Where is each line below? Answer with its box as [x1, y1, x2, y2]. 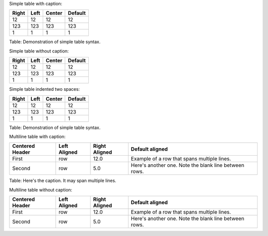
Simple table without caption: [9, 48, 69, 54]
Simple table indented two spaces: [9, 86, 80, 92]
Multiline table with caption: [9, 133, 66, 139]
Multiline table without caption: [9, 186, 72, 193]
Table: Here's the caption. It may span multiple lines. [9, 177, 117, 183]
